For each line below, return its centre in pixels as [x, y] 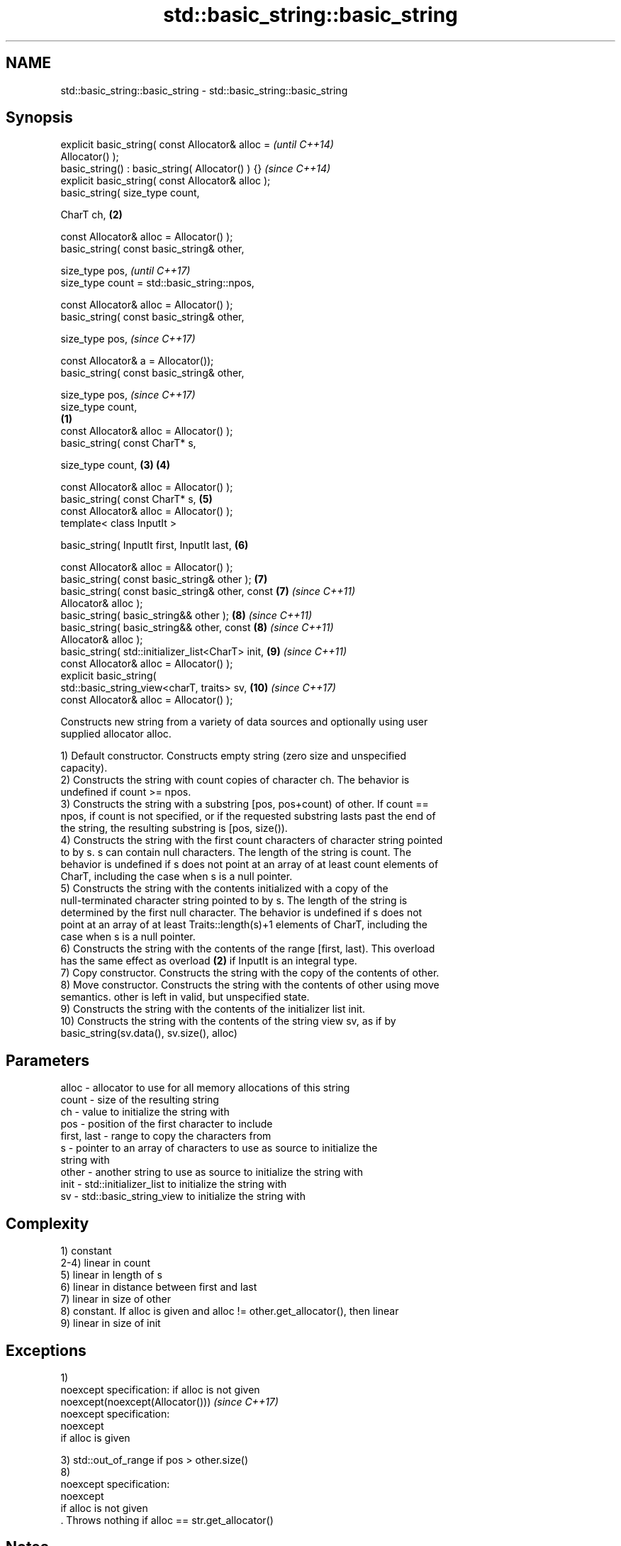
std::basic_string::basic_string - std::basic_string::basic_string [204, 90]
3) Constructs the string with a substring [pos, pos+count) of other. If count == [245, 804]
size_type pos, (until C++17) [125, 271]
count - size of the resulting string [140, 1100]
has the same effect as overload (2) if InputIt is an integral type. [209, 961]
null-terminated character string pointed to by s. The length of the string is [234, 901]
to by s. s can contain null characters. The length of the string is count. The [236, 852]
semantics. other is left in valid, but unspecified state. [185, 997]
